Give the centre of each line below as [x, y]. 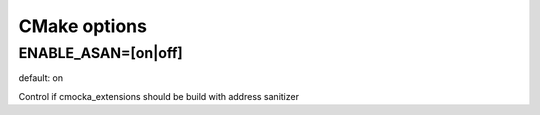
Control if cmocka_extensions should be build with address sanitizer [159, 96]
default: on [41, 78]
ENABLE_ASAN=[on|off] [101, 53]
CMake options [82, 26]
